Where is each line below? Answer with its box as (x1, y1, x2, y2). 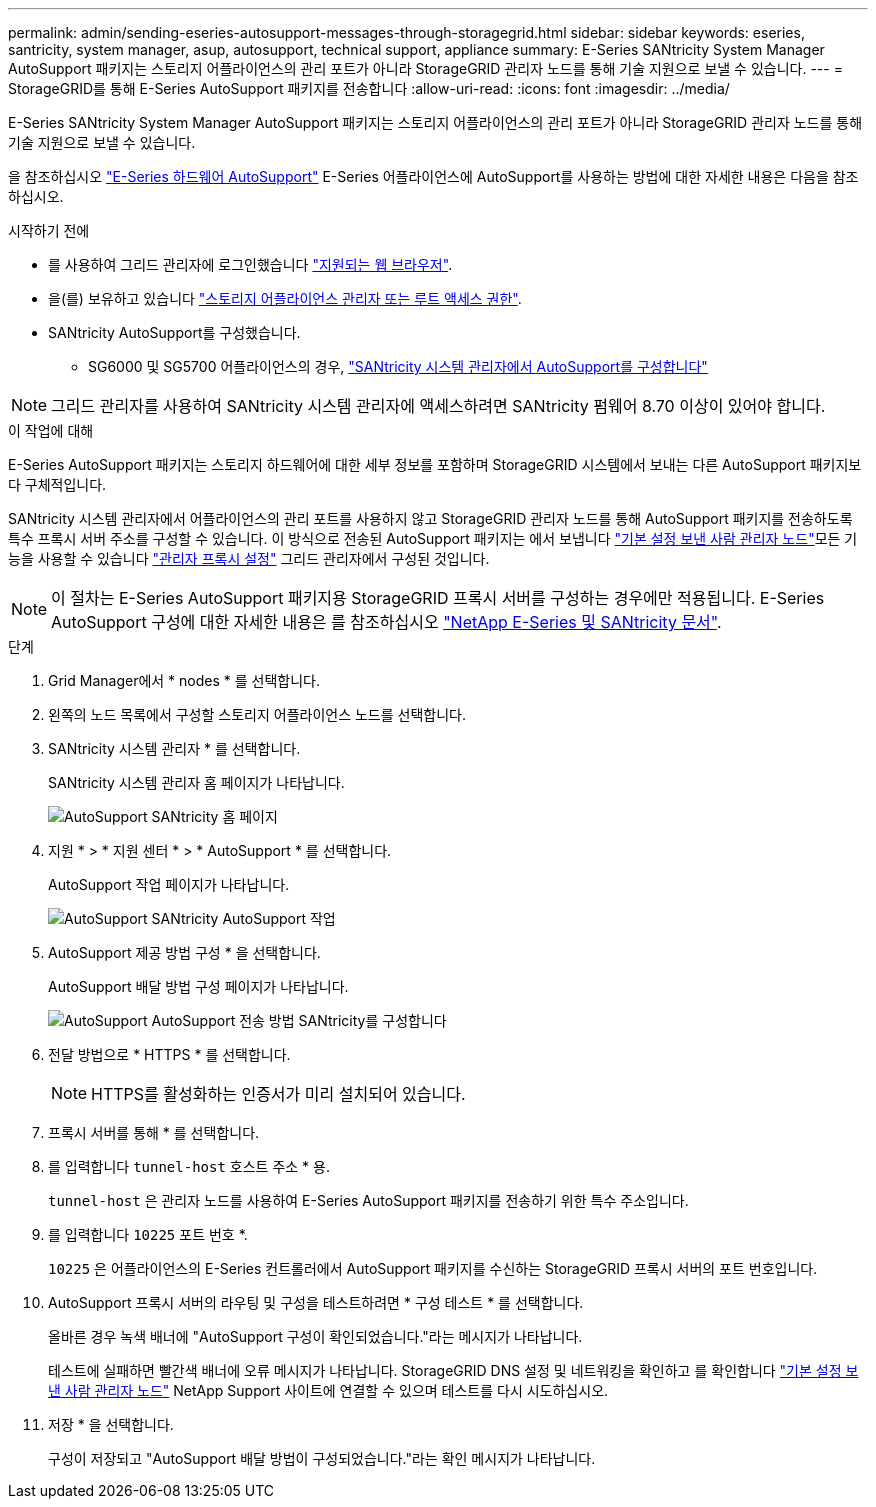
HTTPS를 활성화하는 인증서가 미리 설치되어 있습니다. (91, 1084, 466, 1104)
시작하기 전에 (8, 222, 90, 239)
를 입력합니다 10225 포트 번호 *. (48, 1226, 248, 1243)
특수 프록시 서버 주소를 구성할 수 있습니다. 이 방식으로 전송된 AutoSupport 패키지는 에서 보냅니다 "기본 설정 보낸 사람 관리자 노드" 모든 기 (8, 530, 858, 547)
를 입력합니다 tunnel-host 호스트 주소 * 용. (48, 1158, 330, 1175)
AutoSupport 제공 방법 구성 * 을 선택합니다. (48, 944, 321, 961)
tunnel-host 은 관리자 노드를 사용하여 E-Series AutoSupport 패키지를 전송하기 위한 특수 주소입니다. (48, 1192, 689, 1209)
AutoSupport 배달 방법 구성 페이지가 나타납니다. (48, 978, 349, 995)
